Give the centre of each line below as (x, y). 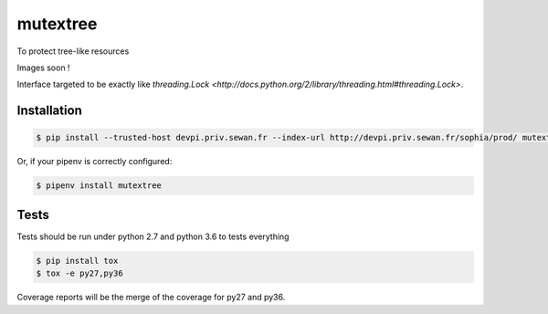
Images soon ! (43, 68)
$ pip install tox (77, 261)
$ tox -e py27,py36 (79, 273)
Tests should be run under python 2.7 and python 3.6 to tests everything (153, 236)
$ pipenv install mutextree (99, 186)
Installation (49, 111)
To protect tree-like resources (73, 51)
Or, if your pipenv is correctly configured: (95, 162)
